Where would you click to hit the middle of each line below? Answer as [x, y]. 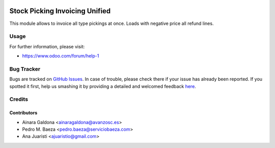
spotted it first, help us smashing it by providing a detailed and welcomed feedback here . [103, 86]
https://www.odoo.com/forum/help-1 [61, 56]
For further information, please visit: [47, 46]
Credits [19, 99]
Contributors [23, 113]
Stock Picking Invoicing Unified [60, 11]
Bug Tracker [25, 69]
